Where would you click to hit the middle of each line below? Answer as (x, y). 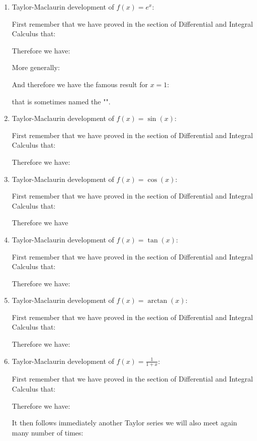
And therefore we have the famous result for (80, 84)
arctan (157, 301)
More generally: (36, 67)
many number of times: (48, 432)
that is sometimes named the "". (61, 101)
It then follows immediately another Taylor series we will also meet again (124, 423)
